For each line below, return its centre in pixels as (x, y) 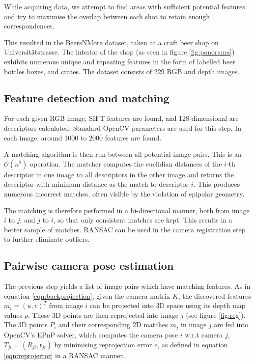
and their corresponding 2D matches (113, 324)
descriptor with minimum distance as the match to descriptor (97, 184)
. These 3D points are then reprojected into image (103, 315)
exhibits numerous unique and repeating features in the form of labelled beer (120, 61)
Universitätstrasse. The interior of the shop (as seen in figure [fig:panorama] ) (119, 52)
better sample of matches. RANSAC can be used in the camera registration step (125, 229)
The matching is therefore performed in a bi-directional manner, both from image (127, 210)
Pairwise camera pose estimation (89, 266)
